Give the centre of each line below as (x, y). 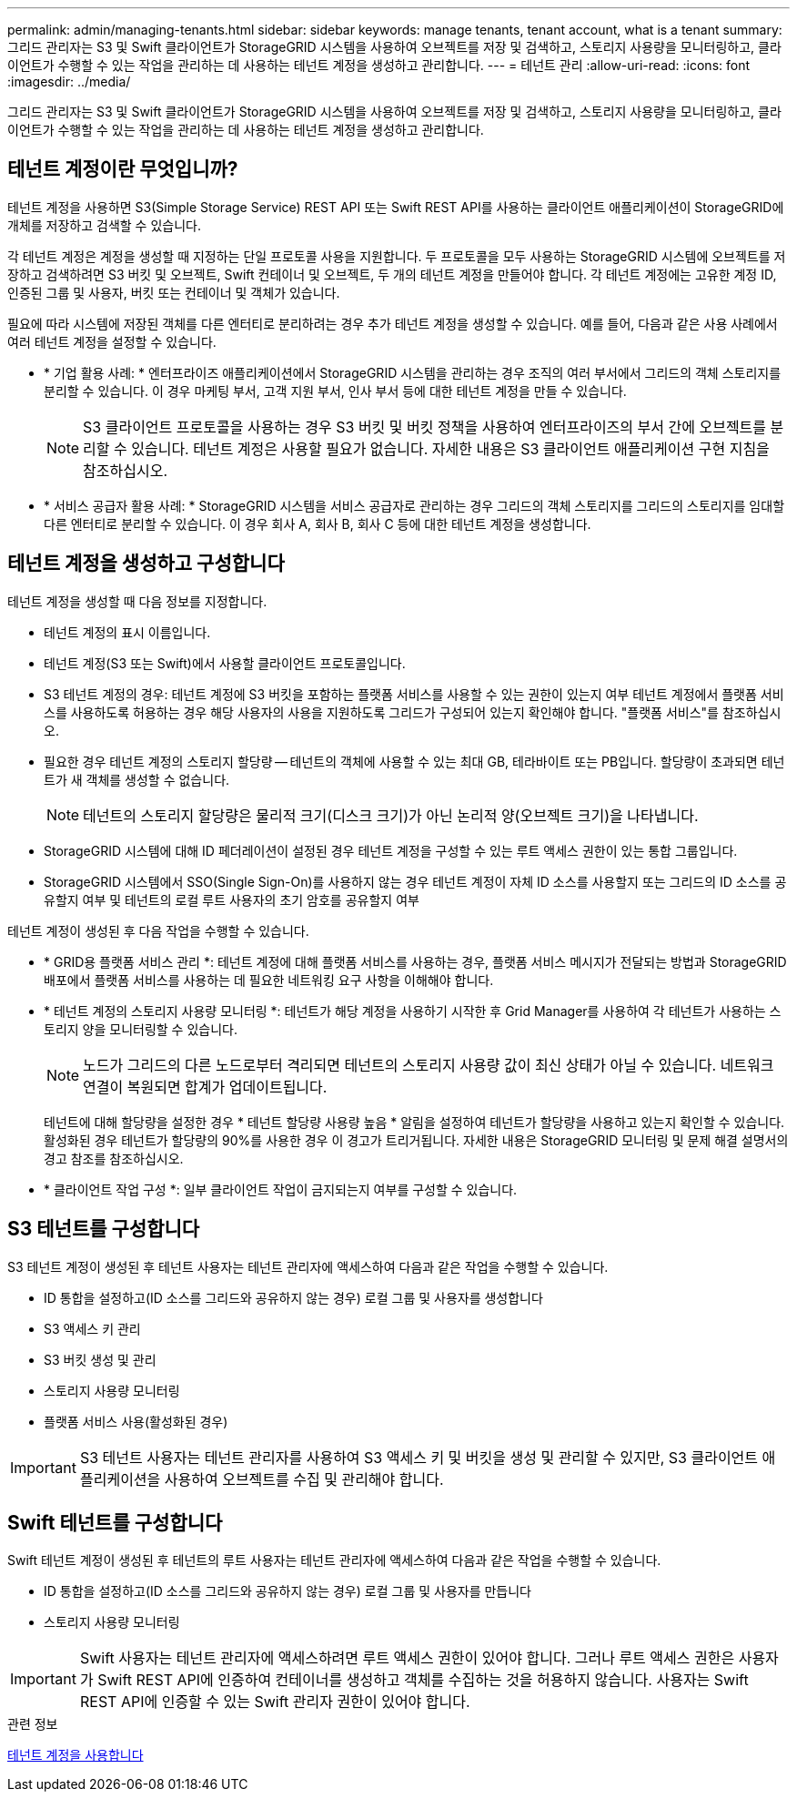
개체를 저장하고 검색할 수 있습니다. (104, 225)
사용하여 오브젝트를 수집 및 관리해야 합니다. (304, 1479)
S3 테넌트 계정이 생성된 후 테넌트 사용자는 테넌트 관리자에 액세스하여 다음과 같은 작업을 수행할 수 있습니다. (308, 1266)
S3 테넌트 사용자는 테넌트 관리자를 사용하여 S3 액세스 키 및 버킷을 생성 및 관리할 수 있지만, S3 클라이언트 (419, 1457)
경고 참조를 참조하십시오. (114, 1158)
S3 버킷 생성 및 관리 (100, 1359)
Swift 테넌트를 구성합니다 (115, 1522)
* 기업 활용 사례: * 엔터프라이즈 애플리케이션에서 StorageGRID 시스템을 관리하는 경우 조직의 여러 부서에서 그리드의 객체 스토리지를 (413, 372)
